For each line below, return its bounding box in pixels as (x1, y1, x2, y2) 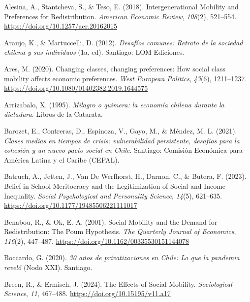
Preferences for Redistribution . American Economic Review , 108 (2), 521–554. (4, 11, 237, 21)
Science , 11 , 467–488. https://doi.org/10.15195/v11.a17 (4, 288, 171, 299)
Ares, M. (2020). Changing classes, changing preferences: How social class (4, 63, 225, 73)
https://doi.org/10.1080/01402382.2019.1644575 (4, 83, 148, 93)
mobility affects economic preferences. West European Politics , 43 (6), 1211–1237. (4, 73, 247, 83)
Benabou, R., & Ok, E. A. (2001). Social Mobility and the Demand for (4, 216, 218, 227)
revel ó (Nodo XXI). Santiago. (4, 262, 93, 272)
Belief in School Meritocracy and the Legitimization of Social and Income (4, 180, 226, 191)
